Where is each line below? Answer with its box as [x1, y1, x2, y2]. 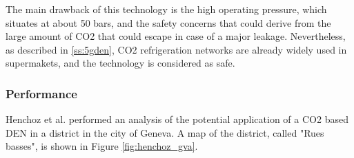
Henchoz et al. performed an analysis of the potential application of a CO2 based [6, 112, 348, 126]
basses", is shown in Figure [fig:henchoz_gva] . [6, 139, 198, 153]
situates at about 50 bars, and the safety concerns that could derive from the [6, 15, 331, 30]
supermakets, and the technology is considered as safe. [6, 56, 235, 70]
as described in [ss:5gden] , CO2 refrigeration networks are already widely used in [6, 42, 347, 56]
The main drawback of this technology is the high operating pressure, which [6, 2, 327, 16]
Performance [6, 84, 77, 102]
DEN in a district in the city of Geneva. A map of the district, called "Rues [6, 125, 324, 139]
